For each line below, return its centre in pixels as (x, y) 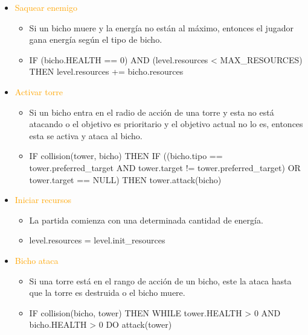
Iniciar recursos (43, 200)
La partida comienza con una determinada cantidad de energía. (146, 220)
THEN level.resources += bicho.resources (106, 71)
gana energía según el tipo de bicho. (96, 39)
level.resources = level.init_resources (97, 240)
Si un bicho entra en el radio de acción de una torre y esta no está (152, 112)
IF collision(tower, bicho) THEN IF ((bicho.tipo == (126, 156)
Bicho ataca (37, 260)
